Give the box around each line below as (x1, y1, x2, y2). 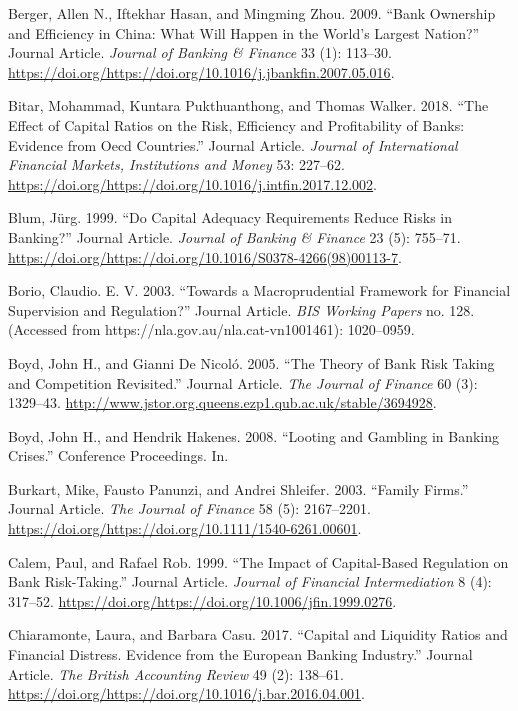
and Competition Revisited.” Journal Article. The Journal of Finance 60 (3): (8, 372, 478, 393)
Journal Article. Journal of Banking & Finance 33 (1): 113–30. (8, 42, 392, 63)
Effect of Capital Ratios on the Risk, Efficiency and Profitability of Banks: (8, 114, 465, 135)
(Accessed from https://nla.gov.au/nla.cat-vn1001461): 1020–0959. (8, 319, 415, 340)
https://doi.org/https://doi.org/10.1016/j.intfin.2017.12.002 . (8, 173, 378, 194)
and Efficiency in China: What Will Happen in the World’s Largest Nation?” (8, 22, 480, 43)
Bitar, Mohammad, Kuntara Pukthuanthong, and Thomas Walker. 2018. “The (8, 95, 489, 116)
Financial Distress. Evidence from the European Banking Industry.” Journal (8, 644, 473, 665)
